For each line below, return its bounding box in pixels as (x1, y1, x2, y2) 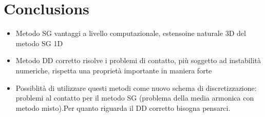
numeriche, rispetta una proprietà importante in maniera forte (15, 65, 212, 75)
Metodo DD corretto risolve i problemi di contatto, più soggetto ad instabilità (15, 55, 261, 66)
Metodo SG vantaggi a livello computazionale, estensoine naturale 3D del (15, 28, 246, 38)
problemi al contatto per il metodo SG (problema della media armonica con (15, 92, 254, 103)
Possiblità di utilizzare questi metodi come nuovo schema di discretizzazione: (15, 82, 257, 93)
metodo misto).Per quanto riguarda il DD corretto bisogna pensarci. (15, 102, 231, 113)
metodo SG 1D (15, 37, 63, 48)
